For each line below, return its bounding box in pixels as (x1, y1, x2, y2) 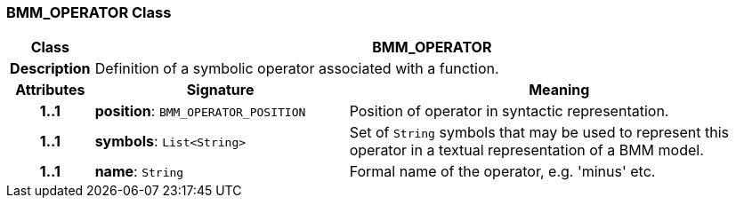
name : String (94, 162, 184, 181)
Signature (186, 81, 255, 99)
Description (10, 59, 91, 78)
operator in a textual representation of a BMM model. (349, 141, 704, 160)
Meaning (529, 81, 590, 99)
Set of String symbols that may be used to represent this (349, 123, 730, 142)
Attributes (15, 81, 85, 99)
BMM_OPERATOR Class (6, 4, 172, 21)
